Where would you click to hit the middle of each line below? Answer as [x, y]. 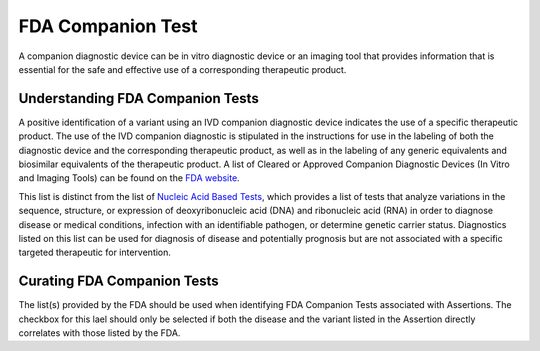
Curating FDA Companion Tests [118, 281]
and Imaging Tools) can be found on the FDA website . [129, 178]
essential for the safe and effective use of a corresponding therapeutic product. [182, 69]
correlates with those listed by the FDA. [99, 333]
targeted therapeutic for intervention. [95, 252]
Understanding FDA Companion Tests [138, 98]
